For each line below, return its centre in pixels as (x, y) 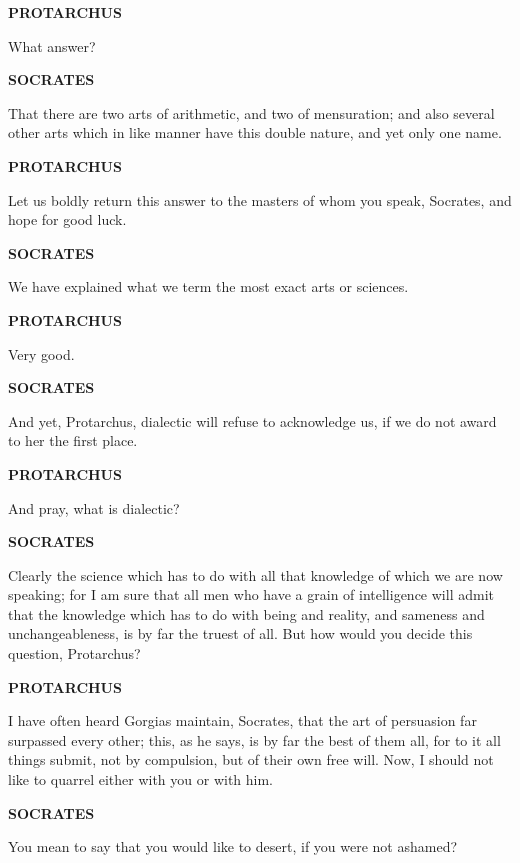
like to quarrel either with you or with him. (141, 779)
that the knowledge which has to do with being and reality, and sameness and (246, 613)
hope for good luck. (67, 219)
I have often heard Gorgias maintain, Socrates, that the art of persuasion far (242, 720)
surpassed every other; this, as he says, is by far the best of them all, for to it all (254, 739)
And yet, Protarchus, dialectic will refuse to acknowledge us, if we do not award (252, 420)
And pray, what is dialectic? (94, 507)
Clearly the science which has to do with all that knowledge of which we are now (255, 574)
